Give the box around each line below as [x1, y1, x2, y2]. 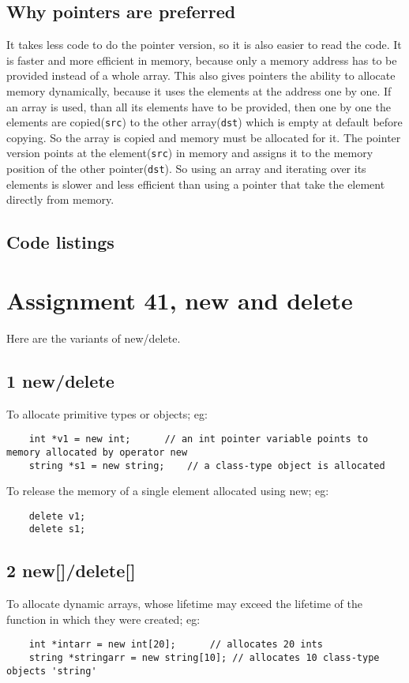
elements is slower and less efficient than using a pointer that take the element [6, 175, 385, 192]
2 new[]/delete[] [6, 558, 136, 583]
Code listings [6, 230, 114, 254]
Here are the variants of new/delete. [6, 329, 181, 346]
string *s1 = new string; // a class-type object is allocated [28, 460, 385, 471]
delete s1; [28, 524, 86, 535]
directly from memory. [6, 191, 114, 208]
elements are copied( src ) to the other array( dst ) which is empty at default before [6, 114, 403, 130]
